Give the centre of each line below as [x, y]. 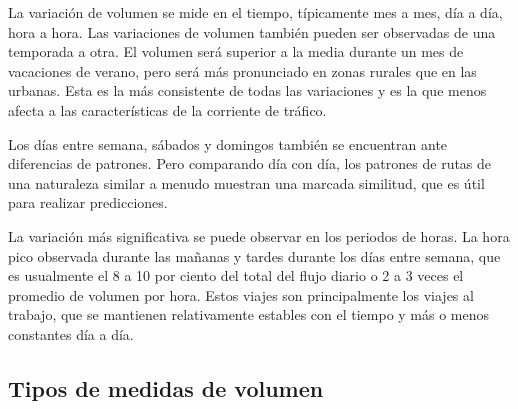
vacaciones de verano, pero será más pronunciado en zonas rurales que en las [242, 70]
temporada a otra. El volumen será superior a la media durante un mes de [236, 51]
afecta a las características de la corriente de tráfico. [167, 109]
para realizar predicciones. [88, 202]
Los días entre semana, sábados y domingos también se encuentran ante [228, 143]
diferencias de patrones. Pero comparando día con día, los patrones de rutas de [250, 163]
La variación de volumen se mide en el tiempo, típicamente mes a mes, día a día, [255, 12]
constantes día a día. [71, 333]
